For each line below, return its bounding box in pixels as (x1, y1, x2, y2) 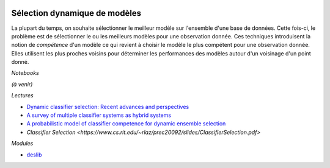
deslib (26, 151, 42, 158)
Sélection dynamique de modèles (11, 8, 142, 18)
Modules (11, 140, 34, 147)
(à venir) (11, 80, 33, 88)
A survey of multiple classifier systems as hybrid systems (26, 111, 171, 119)
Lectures (11, 92, 34, 99)
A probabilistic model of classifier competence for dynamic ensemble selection (26, 120, 226, 127)
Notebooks (11, 69, 39, 77)
